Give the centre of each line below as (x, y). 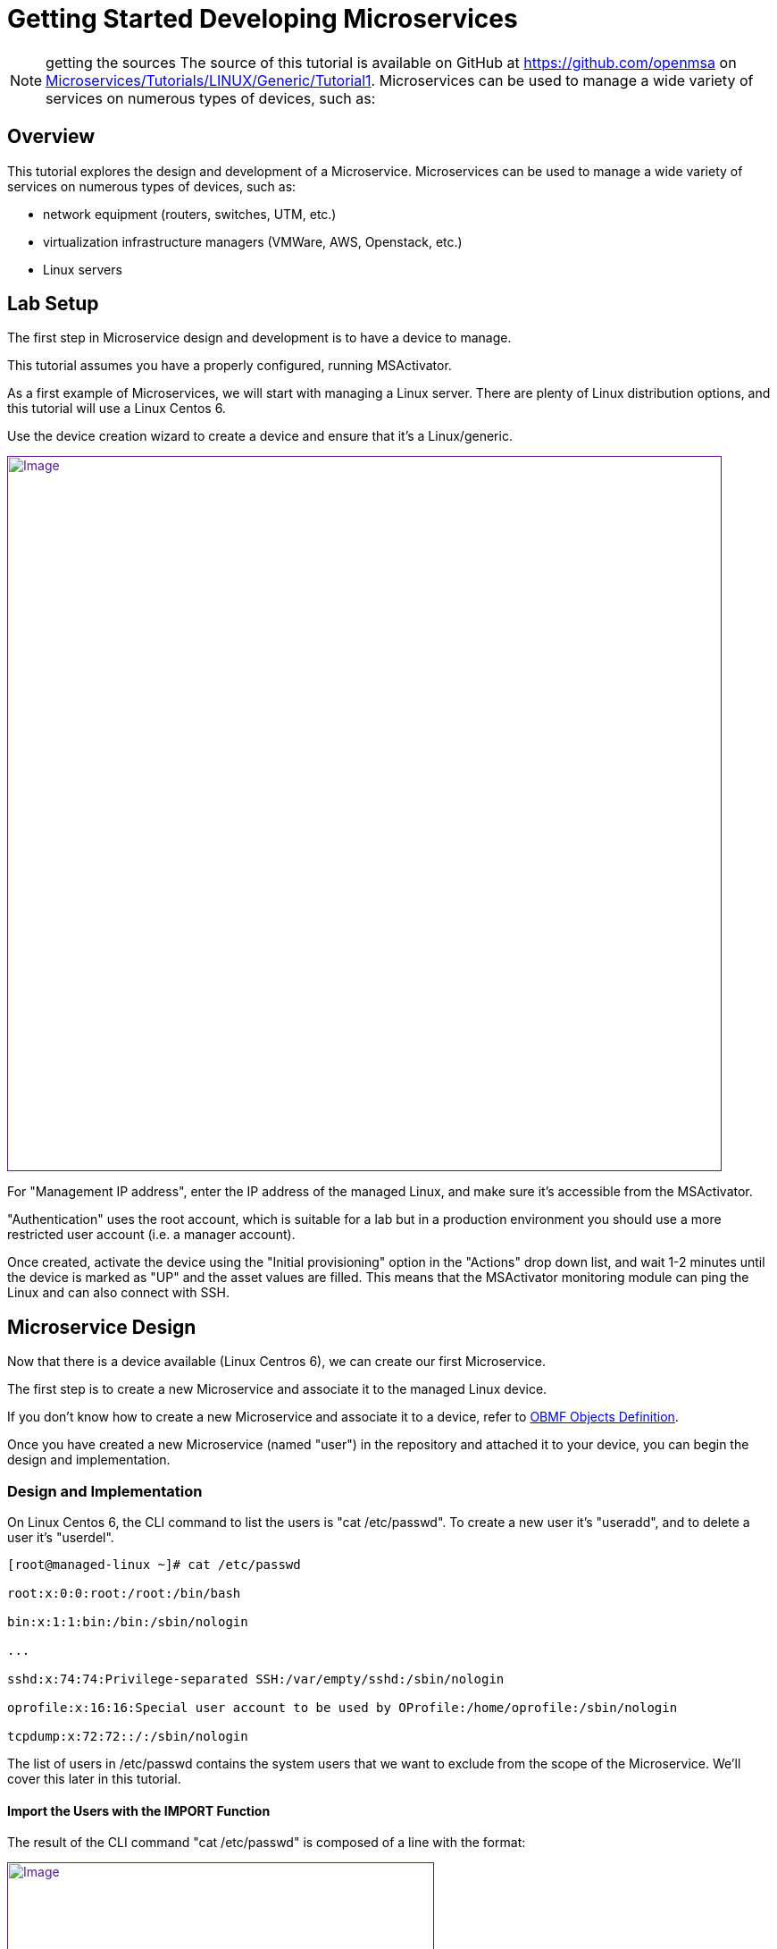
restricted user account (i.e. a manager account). (151, 1235)
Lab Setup (53, 304)
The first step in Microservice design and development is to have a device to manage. (259, 338)
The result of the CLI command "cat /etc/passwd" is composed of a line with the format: (267, 1843)
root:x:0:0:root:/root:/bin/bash (124, 1594)
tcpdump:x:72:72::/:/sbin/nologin (128, 1737)
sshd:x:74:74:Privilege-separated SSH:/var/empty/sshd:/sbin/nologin (256, 1679)
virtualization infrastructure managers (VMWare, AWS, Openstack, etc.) (253, 241)
